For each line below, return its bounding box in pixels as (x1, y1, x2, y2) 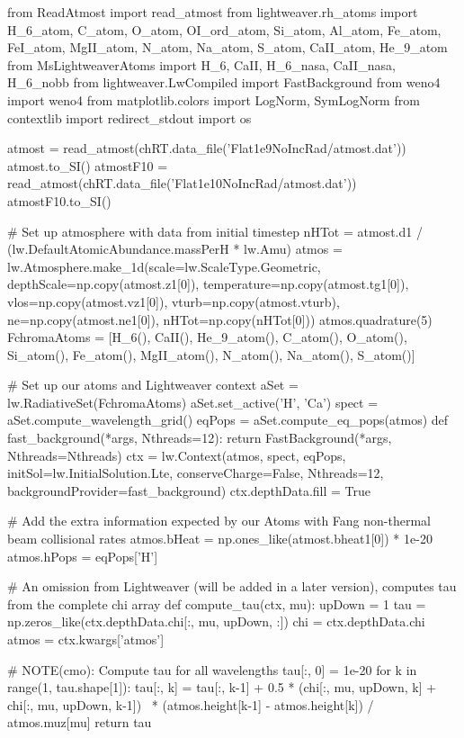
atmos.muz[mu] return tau (7, 713, 152, 732)
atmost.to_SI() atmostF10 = (7, 156, 168, 175)
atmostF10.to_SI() (7, 191, 112, 210)
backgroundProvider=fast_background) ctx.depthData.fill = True (7, 481, 371, 499)
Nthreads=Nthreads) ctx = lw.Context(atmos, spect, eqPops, (7, 445, 346, 464)
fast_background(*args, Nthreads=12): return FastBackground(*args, (7, 428, 392, 447)
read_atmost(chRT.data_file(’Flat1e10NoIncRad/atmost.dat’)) (7, 174, 357, 193)
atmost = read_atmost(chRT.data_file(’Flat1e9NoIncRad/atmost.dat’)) (7, 139, 406, 157)
